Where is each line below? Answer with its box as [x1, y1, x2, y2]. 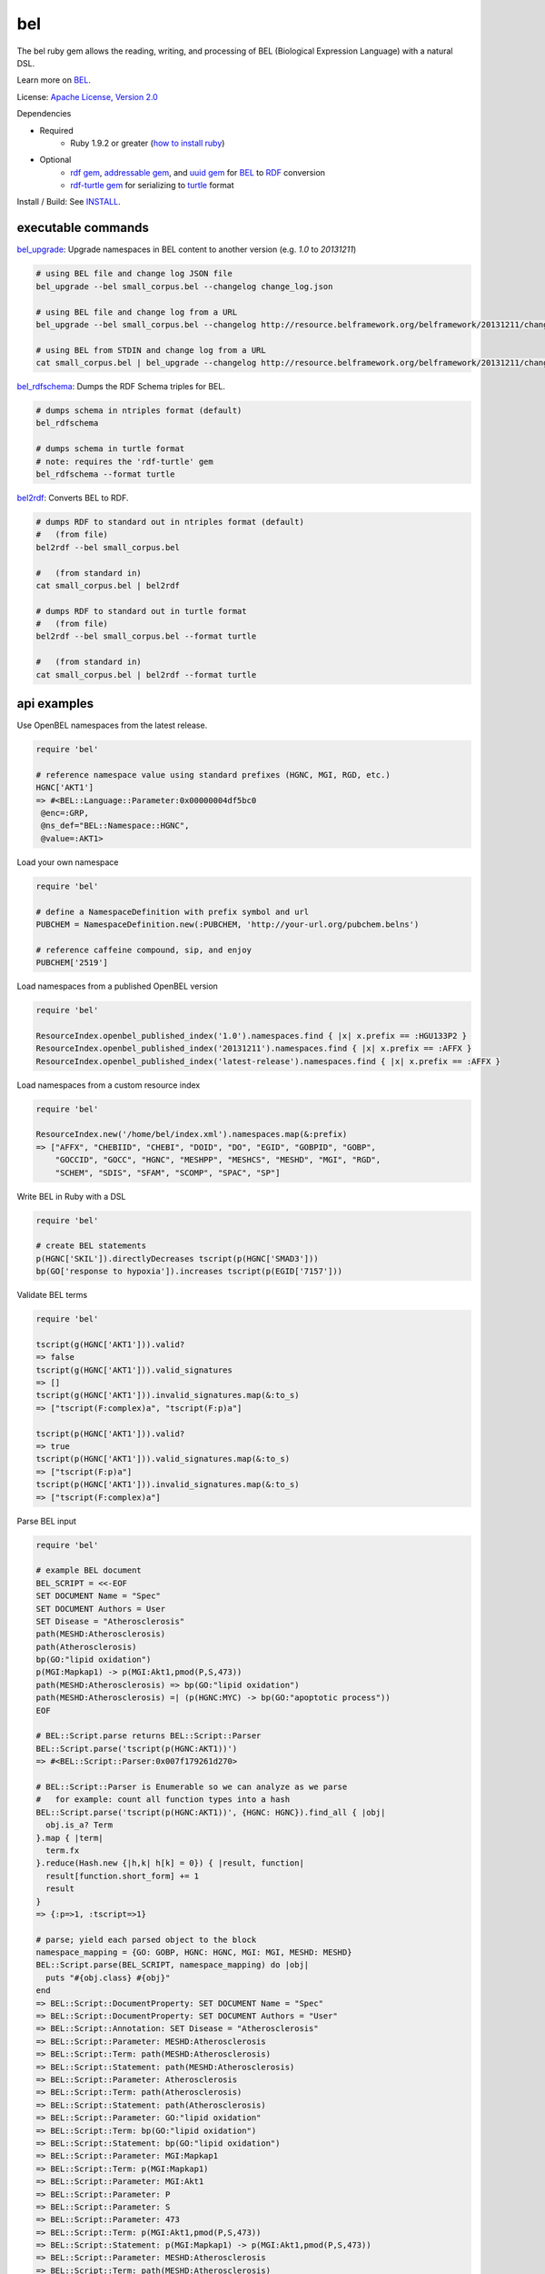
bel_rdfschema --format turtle [35, 469, 176, 479]
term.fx [45, 1845, 80, 1856]
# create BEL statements [35, 1241, 147, 1251]
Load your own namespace [16, 856, 119, 868]
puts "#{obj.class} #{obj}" [45, 1972, 171, 1983]
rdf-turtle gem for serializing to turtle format [70, 180, 235, 191]
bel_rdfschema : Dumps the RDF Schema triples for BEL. [16, 381, 226, 392]
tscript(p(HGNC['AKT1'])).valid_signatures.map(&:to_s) [35, 1454, 291, 1464]
